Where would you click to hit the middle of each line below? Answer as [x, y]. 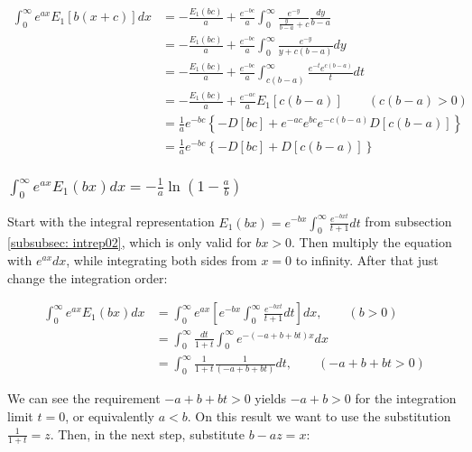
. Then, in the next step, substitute [147, 434]
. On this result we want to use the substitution [319, 415]
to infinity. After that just [367, 259]
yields [271, 398]
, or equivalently [110, 415]
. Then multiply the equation [372, 242]
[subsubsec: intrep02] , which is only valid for [130, 242]
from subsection [408, 221]
